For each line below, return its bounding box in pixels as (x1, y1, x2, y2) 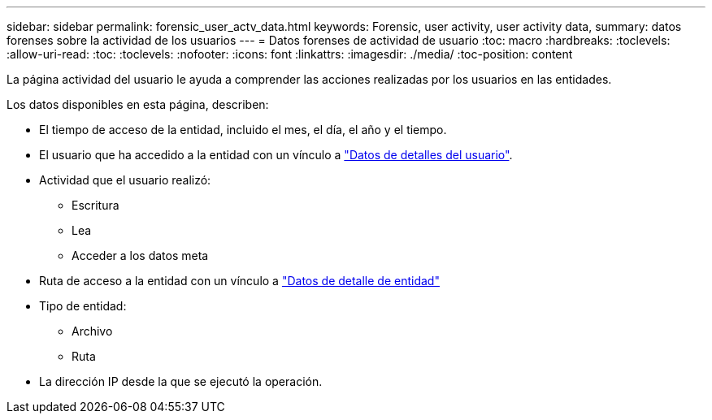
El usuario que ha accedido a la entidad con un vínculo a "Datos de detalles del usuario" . (39, 148, 513, 162)
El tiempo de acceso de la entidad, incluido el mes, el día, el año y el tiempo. (39, 123, 447, 136)
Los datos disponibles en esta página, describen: (7, 97, 269, 111)
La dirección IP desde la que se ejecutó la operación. (39, 375, 323, 388)
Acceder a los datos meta (72, 249, 209, 262)
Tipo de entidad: (39, 299, 127, 313)
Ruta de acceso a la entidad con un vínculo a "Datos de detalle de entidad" (39, 274, 440, 288)
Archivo (72, 324, 113, 338)
